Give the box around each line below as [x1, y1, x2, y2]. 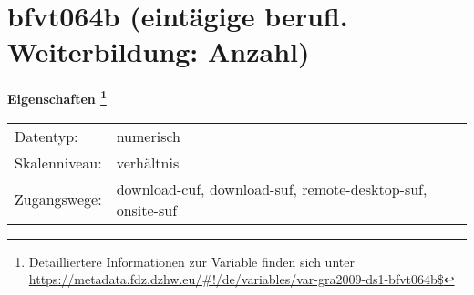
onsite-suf [116, 198, 178, 220]
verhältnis [116, 151, 180, 173]
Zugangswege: [15, 188, 102, 210]
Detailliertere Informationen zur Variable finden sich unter [28, 251, 355, 270]
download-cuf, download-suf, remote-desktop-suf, [116, 178, 428, 199]
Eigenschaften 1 [7, 86, 107, 107]
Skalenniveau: [15, 151, 102, 173]
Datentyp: [15, 125, 78, 147]
